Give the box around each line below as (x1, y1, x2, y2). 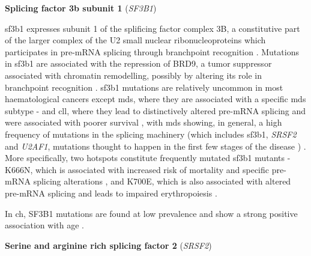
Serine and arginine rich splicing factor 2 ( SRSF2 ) (5, 239, 212, 251)
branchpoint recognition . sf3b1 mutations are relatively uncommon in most (5, 81, 283, 93)
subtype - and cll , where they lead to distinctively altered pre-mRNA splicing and (5, 104, 306, 117)
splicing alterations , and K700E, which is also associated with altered (33, 175, 291, 187)
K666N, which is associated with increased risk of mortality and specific (5, 163, 270, 175)
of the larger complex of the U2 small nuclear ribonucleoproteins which (5, 34, 266, 46)
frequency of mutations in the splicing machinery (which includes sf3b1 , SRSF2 (5, 127, 297, 140)
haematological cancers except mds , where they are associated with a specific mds (5, 93, 306, 105)
